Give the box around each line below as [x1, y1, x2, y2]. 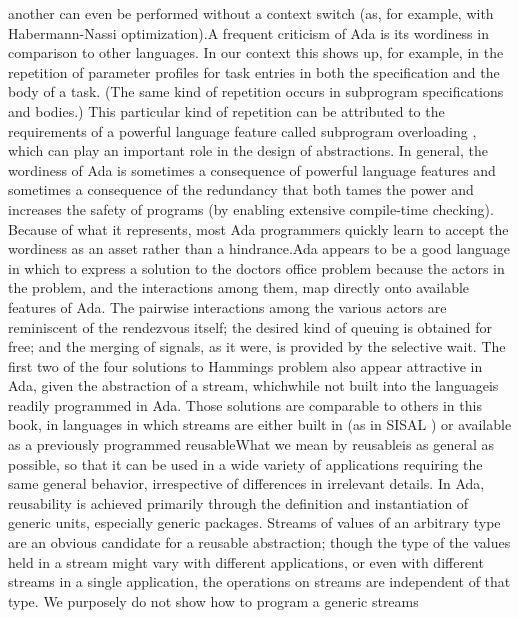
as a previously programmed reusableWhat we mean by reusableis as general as [8, 434, 495, 455]
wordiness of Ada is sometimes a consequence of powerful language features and [8, 159, 496, 180]
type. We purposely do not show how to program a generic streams [8, 590, 419, 611]
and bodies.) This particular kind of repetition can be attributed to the [8, 100, 445, 121]
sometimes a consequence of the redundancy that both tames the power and [8, 179, 474, 200]
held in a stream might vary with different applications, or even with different [8, 551, 484, 572]
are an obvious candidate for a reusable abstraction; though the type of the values [8, 532, 511, 553]
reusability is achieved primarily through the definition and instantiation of [8, 492, 469, 513]
